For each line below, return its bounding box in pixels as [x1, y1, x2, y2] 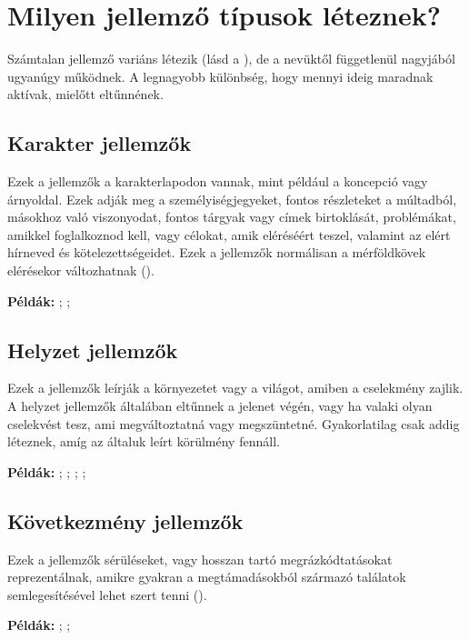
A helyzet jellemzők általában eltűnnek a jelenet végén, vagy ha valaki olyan [7, 396, 433, 415]
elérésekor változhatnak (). [7, 261, 155, 280]
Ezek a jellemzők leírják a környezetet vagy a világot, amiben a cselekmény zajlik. [7, 378, 464, 397]
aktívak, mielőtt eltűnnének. [7, 85, 164, 104]
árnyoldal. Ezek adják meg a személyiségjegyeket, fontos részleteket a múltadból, [7, 189, 457, 208]
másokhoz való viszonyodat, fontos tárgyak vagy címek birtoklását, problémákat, [7, 207, 456, 226]
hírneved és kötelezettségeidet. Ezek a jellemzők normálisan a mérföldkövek [7, 243, 426, 262]
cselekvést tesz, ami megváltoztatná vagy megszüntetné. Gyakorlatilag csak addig [7, 414, 460, 433]
